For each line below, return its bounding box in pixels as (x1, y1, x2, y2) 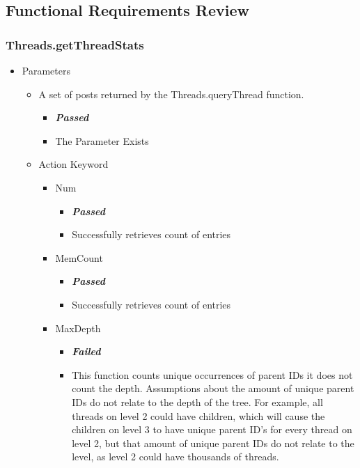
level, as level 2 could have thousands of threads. (72, 449, 279, 464)
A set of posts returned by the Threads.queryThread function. (38, 86, 304, 101)
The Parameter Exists (55, 133, 149, 148)
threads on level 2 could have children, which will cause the (72, 408, 325, 423)
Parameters (22, 63, 70, 77)
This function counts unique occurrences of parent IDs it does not (72, 367, 353, 382)
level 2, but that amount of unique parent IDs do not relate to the (72, 435, 354, 450)
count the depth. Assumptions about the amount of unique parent (72, 381, 354, 396)
